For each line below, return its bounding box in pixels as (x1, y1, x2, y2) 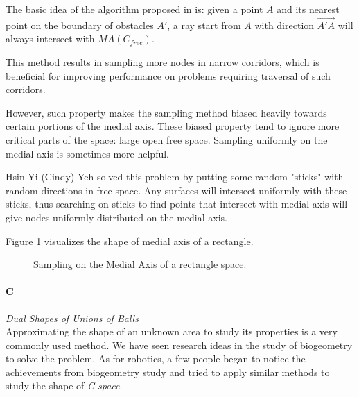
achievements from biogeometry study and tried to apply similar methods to (6, 364, 330, 379)
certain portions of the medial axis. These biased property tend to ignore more (6, 119, 340, 133)
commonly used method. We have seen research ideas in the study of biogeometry (6, 337, 353, 352)
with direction (254, 17, 315, 32)
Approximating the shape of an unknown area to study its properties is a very (6, 324, 338, 339)
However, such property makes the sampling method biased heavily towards (6, 105, 327, 119)
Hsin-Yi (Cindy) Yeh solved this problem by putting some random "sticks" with (6, 169, 344, 184)
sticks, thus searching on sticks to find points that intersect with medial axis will (6, 196, 348, 211)
